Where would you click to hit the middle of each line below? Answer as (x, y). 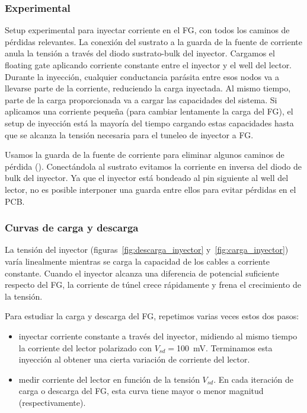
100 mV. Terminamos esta (224, 347)
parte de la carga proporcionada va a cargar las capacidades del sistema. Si (141, 99)
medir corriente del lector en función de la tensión (109, 379)
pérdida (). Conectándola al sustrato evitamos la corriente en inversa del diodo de (153, 166)
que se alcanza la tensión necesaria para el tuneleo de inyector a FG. (129, 134)
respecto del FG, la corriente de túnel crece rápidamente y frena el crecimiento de (153, 285)
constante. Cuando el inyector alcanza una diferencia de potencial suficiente (142, 273)
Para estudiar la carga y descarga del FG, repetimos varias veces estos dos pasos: (152, 316)
